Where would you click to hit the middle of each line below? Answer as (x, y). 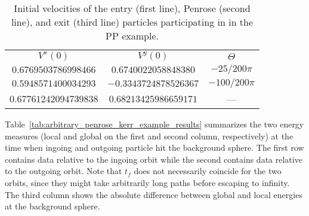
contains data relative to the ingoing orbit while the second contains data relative (154, 159)
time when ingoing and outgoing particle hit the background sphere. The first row (154, 147)
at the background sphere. (52, 206)
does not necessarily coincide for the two (208, 171)
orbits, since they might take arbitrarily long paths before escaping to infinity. (147, 182)
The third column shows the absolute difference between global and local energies (154, 194)
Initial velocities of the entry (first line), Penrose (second (132, 8)
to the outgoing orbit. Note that (64, 171)
